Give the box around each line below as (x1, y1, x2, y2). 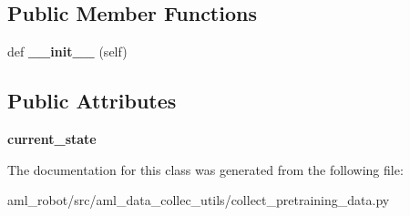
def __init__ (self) (7, 42, 128, 61)
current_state (7, 129, 97, 148)
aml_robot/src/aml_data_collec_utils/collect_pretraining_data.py (7, 190, 390, 210)
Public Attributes (7, 87, 177, 115)
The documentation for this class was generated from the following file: (7, 159, 404, 179)
